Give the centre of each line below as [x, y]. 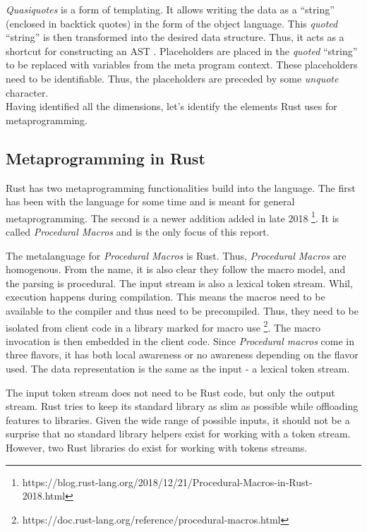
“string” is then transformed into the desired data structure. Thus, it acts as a [175, 37]
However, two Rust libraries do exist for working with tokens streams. [157, 447]
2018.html [44, 496]
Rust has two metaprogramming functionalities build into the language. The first [181, 187]
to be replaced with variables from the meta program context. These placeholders [182, 65]
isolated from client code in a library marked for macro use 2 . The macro [163, 326]
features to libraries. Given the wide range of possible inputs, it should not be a [178, 419]
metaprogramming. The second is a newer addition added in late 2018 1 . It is [173, 217]
